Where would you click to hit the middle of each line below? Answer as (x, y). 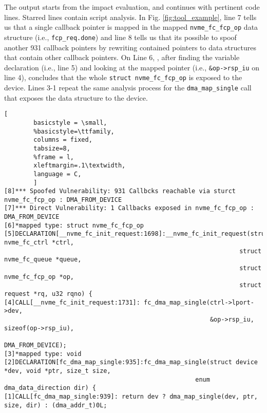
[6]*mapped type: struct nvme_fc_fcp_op (74, 225)
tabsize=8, (52, 148)
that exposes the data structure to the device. (76, 97)
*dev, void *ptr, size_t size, (58, 371)
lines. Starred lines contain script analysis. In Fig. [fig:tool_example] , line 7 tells (130, 17)
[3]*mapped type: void (43, 354)
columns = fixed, (63, 140)
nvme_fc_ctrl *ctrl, (39, 243)
